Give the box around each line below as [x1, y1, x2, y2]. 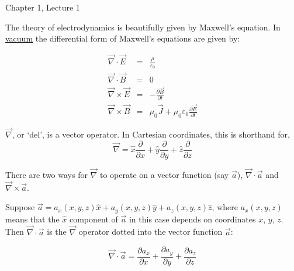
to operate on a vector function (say [99, 168, 229, 180]
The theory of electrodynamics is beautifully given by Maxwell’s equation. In [5, 20, 281, 33]
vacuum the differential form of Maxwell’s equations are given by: [5, 32, 240, 44]
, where [212, 201, 238, 213]
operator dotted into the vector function [78, 225, 223, 238]
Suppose [5, 201, 35, 213]
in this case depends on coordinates [129, 212, 256, 225]
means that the [5, 212, 60, 225]
